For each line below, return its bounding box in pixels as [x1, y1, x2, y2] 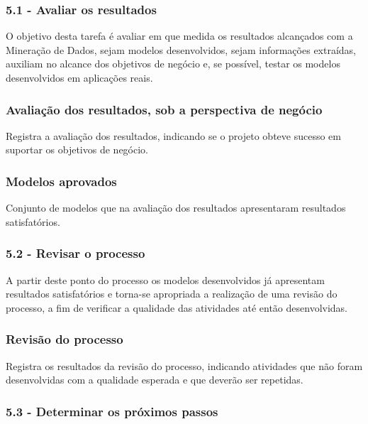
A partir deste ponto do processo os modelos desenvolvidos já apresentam [6, 272, 325, 287]
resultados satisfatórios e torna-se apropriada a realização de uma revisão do [6, 286, 338, 301]
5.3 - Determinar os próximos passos [6, 402, 218, 420]
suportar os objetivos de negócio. [6, 142, 148, 157]
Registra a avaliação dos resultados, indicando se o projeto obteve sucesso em [6, 128, 341, 143]
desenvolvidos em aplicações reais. [6, 70, 153, 85]
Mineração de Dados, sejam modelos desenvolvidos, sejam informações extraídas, [6, 42, 357, 57]
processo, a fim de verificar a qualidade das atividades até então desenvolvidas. [6, 300, 348, 315]
